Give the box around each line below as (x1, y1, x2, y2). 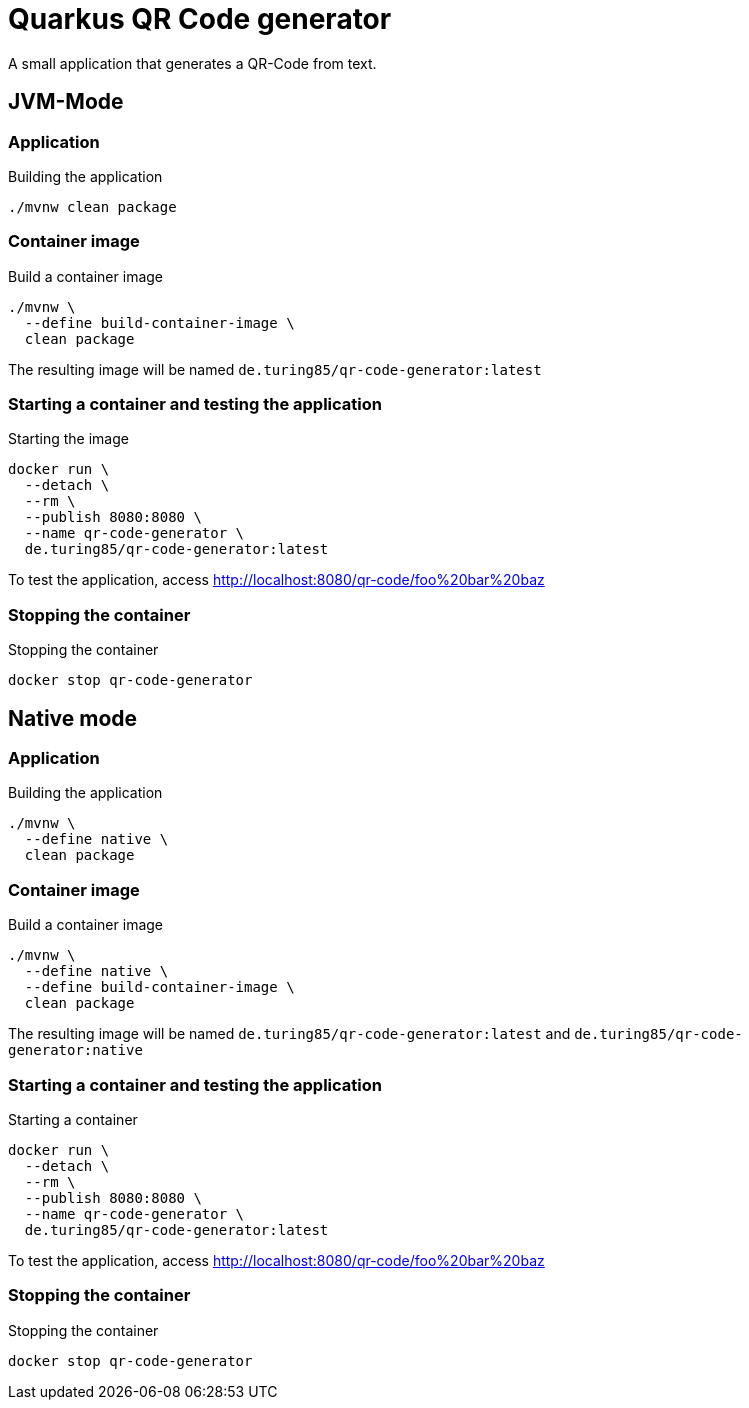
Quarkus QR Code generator (8, 2, 392, 36)
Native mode (8, 705, 138, 731)
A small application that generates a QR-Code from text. (8, 54, 377, 72)
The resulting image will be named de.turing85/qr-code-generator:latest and (8, 1025, 571, 1043)
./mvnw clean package (8, 198, 177, 215)
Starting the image (8, 430, 129, 448)
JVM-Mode (8, 89, 124, 115)
